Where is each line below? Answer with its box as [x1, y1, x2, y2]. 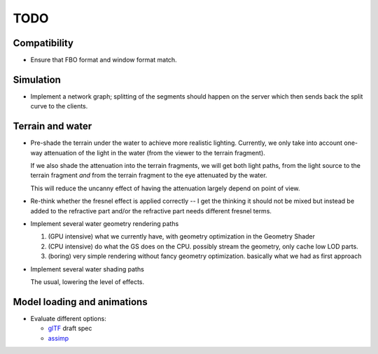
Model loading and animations [13, 296, 148, 308]
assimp [48, 334, 69, 342]
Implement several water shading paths [30, 264, 145, 273]
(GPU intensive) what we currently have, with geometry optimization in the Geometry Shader [48, 232, 315, 241]
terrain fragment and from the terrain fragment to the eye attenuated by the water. [30, 171, 267, 180]
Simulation [13, 73, 61, 85]
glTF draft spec [48, 324, 92, 332]
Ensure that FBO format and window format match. [30, 56, 178, 64]
